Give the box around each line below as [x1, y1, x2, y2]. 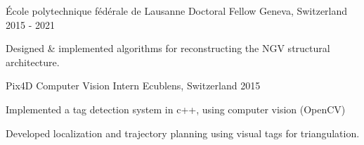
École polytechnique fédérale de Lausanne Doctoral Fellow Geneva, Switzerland [6, 4, 348, 18]
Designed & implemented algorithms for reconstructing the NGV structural [6, 41, 330, 56]
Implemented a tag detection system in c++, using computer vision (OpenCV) [6, 101, 346, 116]
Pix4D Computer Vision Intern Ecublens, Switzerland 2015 [6, 78, 261, 93]
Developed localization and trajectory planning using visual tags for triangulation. [6, 125, 360, 140]
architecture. [6, 54, 60, 69]
